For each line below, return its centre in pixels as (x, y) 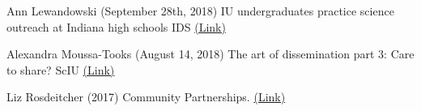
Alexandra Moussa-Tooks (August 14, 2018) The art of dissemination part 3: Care (210, 54)
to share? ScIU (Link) (61, 69)
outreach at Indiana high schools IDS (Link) (116, 26)
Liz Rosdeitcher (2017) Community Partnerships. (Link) (146, 97)
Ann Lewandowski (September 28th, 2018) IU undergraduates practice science (200, 11)
